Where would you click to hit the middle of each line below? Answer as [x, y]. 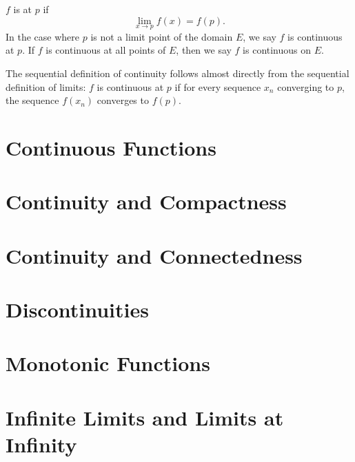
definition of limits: [46, 86]
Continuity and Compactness [146, 201]
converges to [123, 100]
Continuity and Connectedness [154, 255]
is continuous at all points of [106, 50]
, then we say [204, 50]
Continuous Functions [111, 147]
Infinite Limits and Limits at [145, 417]
